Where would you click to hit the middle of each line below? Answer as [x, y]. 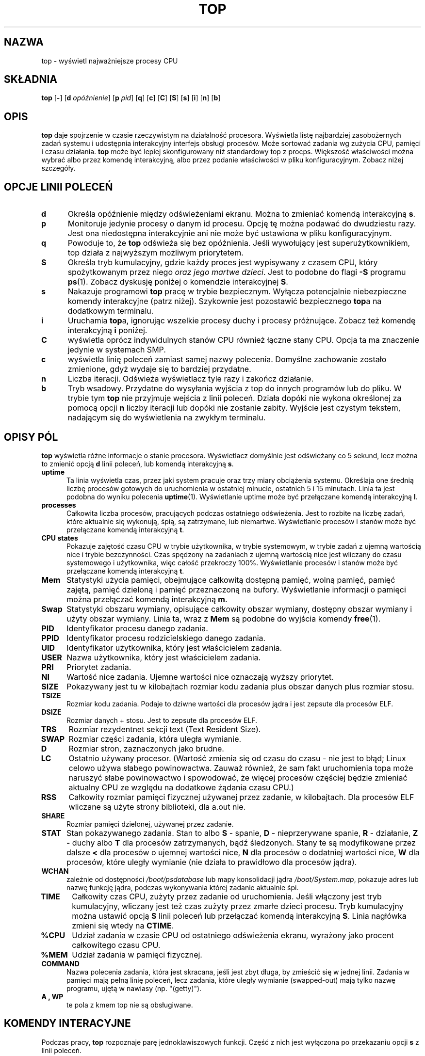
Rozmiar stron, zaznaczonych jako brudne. [146, 748]
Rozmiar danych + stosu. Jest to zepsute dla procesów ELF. [162, 720]
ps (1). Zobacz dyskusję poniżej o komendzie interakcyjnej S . [178, 282]
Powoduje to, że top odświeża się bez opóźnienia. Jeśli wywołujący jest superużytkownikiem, [239, 243]
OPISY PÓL [31, 437]
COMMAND [60, 963]
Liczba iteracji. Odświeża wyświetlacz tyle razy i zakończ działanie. [191, 379]
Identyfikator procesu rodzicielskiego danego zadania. [166, 638]
